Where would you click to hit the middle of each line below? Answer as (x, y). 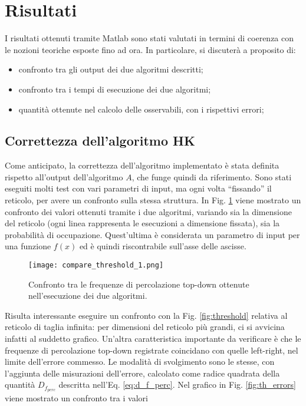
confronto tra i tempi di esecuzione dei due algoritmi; (115, 89)
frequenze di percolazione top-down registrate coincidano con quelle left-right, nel (152, 350)
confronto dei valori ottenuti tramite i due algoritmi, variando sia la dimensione (148, 211)
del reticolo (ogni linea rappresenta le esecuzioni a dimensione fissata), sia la (142, 223)
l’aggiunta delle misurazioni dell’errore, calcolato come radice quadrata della (142, 373)
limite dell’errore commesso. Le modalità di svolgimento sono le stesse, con (140, 362)
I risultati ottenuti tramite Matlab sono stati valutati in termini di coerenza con (149, 38)
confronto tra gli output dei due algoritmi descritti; (111, 69)
